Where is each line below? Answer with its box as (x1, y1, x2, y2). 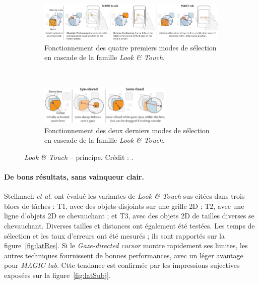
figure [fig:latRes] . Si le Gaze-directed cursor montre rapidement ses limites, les (4, 240, 248, 251)
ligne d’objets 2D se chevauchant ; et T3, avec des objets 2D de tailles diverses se (4, 210, 254, 221)
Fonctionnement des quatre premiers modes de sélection (44, 42, 217, 52)
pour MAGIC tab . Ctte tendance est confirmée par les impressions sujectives (4, 260, 240, 270)
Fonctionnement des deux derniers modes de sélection (44, 125, 210, 135)
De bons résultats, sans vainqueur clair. (4, 171, 144, 182)
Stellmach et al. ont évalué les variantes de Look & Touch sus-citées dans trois (4, 191, 245, 201)
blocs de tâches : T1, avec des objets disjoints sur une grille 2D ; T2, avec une (4, 200, 244, 211)
